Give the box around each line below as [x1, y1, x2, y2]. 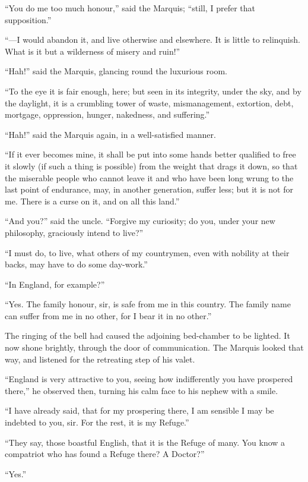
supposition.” [5, 13, 52, 26]
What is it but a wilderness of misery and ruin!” [5, 45, 180, 57]
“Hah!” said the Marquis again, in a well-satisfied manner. [5, 128, 216, 140]
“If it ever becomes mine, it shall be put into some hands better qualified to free [5, 148, 296, 160]
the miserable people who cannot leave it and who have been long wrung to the [5, 171, 294, 184]
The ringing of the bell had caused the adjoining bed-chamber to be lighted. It [5, 329, 290, 342]
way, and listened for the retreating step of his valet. [5, 352, 195, 365]
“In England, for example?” [5, 278, 105, 290]
